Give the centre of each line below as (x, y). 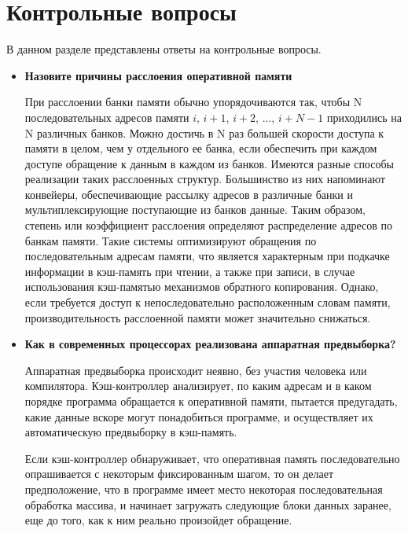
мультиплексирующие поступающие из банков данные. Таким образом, (195, 210)
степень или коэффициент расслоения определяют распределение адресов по (209, 225)
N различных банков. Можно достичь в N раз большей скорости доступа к (204, 132)
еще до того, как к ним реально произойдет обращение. (158, 520)
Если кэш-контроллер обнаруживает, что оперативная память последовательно (212, 458)
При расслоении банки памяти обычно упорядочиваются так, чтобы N (193, 102)
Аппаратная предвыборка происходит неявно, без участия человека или (196, 370)
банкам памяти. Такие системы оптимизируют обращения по (171, 240)
